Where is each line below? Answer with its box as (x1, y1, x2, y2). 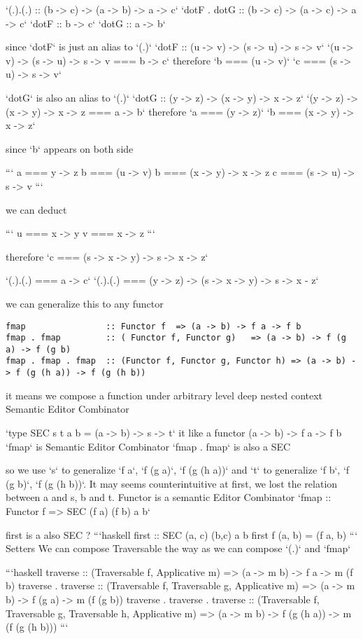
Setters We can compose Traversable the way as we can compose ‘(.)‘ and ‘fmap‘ (6, 541, 351, 556)
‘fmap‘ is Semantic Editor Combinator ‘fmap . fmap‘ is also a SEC (6, 439, 291, 453)
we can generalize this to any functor (6, 296, 164, 310)
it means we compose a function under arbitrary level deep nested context (6, 387, 323, 402)
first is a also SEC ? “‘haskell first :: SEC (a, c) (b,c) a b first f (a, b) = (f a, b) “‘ (6, 527, 358, 542)
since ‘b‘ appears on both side (6, 141, 134, 156)
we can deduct (6, 202, 67, 217)
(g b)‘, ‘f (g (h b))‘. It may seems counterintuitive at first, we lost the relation (6, 476, 338, 490)
